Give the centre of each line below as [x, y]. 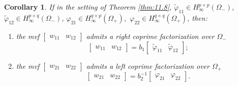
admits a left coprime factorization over [148, 66]
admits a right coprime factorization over [150, 36]
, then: [197, 17]
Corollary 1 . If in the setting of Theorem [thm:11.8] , [88, 7]
